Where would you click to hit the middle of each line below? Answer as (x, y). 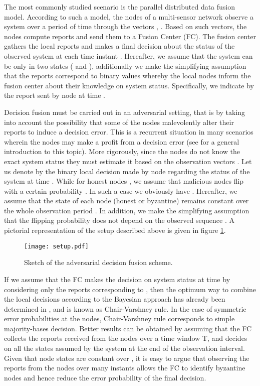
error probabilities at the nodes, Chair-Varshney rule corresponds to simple (119, 318)
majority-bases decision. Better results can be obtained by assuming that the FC (128, 328)
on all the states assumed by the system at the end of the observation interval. (124, 348)
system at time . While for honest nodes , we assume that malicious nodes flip (124, 181)
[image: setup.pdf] (56, 246)
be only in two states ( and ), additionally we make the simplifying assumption (125, 66)
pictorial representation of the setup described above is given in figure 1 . (115, 230)
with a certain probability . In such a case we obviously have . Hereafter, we (121, 190)
